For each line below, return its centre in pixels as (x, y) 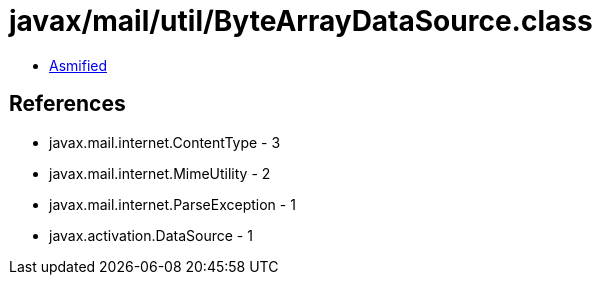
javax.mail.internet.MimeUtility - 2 (160, 173)
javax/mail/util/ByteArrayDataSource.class (301, 21)
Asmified (78, 65)
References (67, 104)
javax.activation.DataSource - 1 (151, 235)
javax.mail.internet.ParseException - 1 (172, 204)
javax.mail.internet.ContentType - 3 (165, 142)
